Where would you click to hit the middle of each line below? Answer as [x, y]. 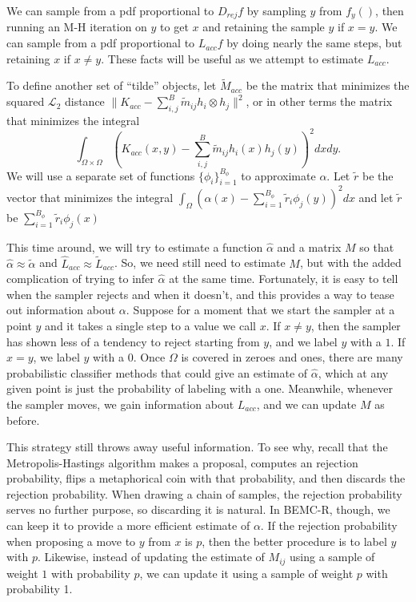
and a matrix [309, 246]
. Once [149, 357]
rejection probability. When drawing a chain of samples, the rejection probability [204, 493]
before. [23, 420]
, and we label [303, 341]
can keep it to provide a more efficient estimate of [128, 525]
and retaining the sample [264, 27]
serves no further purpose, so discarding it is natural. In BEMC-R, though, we [198, 509]
